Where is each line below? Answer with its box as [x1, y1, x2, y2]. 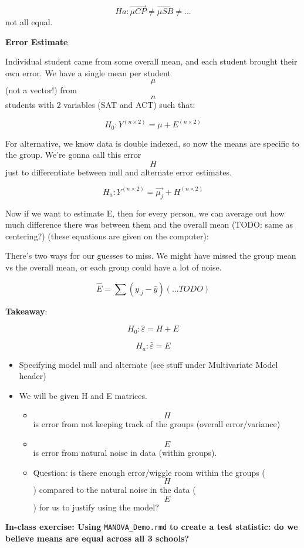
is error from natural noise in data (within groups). [33, 446, 217, 458]
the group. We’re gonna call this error [5, 148, 141, 161]
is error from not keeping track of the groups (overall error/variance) [33, 418, 281, 430]
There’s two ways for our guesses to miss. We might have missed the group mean [5, 249, 296, 262]
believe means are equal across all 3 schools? [5, 532, 190, 544]
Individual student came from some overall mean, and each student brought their [5, 55, 298, 67]
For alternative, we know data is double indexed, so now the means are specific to [5, 137, 299, 149]
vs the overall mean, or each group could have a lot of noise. [5, 261, 222, 273]
